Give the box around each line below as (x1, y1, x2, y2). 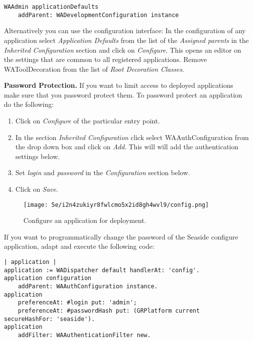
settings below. (15, 151, 60, 161)
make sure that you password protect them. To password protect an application (4, 89, 242, 100)
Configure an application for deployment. (23, 215, 147, 225)
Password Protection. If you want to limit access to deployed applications (4, 80, 233, 90)
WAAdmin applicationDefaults (4, 3, 99, 10)
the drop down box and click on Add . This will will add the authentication (15, 141, 239, 152)
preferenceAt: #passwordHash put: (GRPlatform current (18, 307, 200, 314)
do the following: (4, 99, 54, 109)
